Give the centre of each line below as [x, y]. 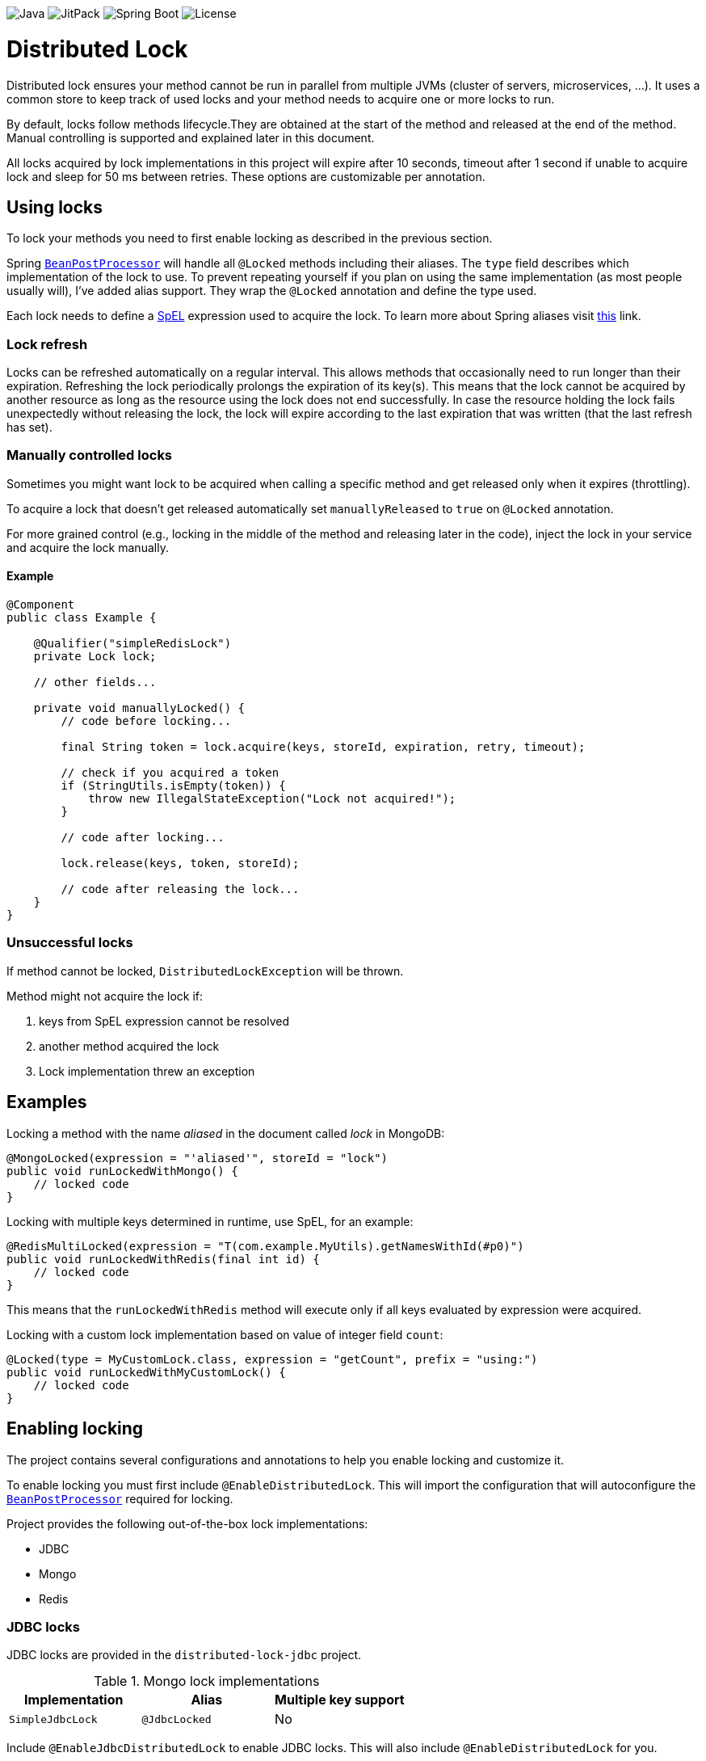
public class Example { [82, 618]
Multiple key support [340, 1700]
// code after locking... [143, 838]
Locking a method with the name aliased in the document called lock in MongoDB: [226, 1133]
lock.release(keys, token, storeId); [180, 864]
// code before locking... [146, 721]
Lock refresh [47, 344]
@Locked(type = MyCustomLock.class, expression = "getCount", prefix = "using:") [272, 1359]
